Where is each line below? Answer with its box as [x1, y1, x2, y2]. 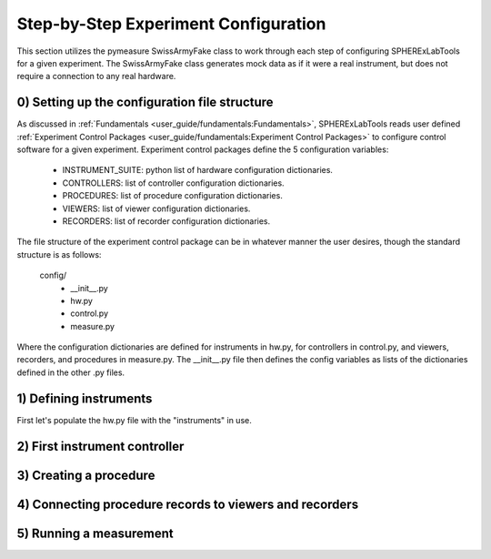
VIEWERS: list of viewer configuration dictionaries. [62, 203, 251, 214]
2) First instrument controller [16, 438, 185, 454]
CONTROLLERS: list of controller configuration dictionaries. [62, 178, 286, 188]
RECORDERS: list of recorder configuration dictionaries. [62, 215, 271, 227]
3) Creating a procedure [16, 467, 155, 483]
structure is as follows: [16, 249, 102, 259]
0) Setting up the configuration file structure [16, 95, 274, 110]
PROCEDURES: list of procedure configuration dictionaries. [62, 190, 284, 201]
